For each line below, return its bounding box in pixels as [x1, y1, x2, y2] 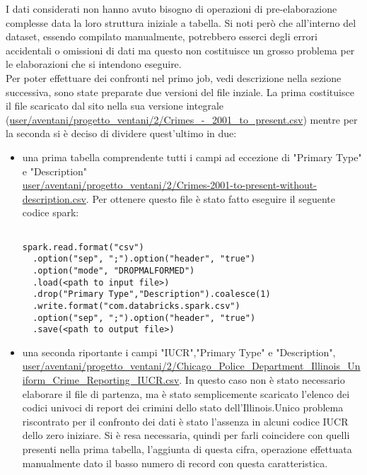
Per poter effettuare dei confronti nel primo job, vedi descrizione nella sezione [6, 70, 342, 85]
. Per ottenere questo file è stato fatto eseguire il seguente [86, 191, 335, 206]
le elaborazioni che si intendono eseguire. [6, 57, 182, 71]
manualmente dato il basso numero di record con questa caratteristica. [22, 455, 328, 470]
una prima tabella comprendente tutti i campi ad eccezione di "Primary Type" [22, 149, 362, 164]
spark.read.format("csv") [22, 242, 144, 252]
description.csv [22, 191, 86, 206]
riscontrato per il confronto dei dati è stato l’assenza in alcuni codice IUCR [22, 414, 349, 428]
